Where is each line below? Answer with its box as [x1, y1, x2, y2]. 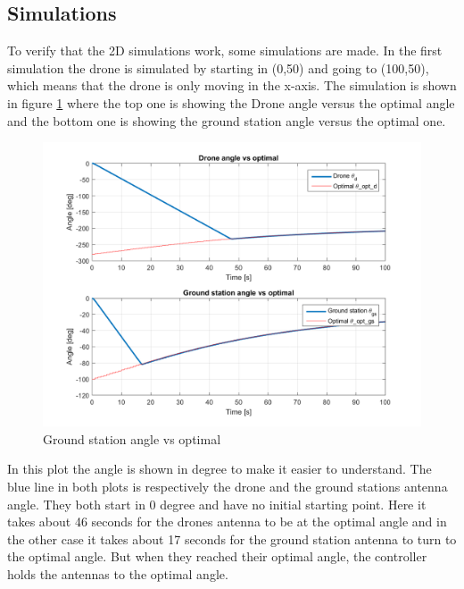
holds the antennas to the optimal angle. [7, 564, 228, 583]
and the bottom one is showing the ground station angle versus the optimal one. [7, 111, 446, 130]
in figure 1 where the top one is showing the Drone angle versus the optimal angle [7, 93, 455, 112]
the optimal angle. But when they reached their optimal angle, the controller [7, 547, 427, 566]
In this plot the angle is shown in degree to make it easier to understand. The [7, 459, 432, 478]
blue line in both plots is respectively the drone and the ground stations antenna [7, 476, 448, 495]
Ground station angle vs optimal [43, 429, 221, 448]
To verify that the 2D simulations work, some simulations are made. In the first [7, 41, 443, 60]
